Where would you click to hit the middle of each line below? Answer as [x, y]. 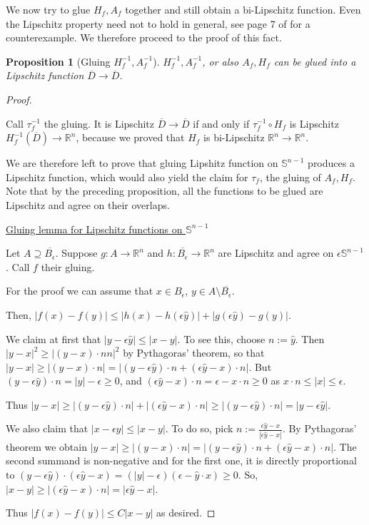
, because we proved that [130, 137]
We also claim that [47, 428]
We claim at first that [54, 338]
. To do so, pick [199, 428]
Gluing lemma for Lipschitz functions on [94, 229]
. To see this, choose [221, 338]
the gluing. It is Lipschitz [99, 123]
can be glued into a [315, 61]
